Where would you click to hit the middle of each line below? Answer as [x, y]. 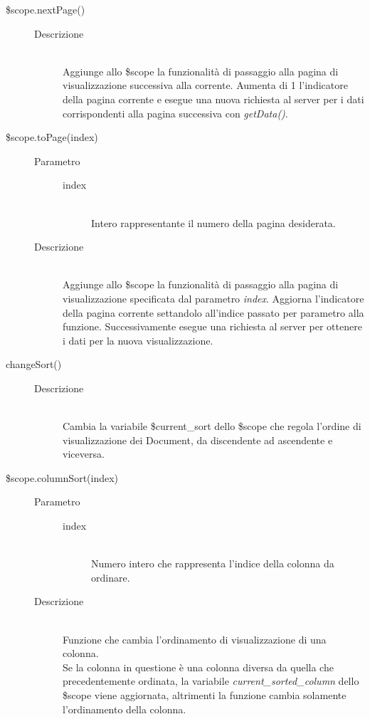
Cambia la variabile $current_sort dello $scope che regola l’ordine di [212, 426]
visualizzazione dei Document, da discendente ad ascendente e [198, 440]
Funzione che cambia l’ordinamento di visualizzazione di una [195, 639]
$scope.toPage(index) [52, 137]
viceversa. [84, 454]
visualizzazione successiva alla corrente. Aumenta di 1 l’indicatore [205, 85]
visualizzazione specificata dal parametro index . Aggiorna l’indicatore [213, 298]
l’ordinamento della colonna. [125, 709]
